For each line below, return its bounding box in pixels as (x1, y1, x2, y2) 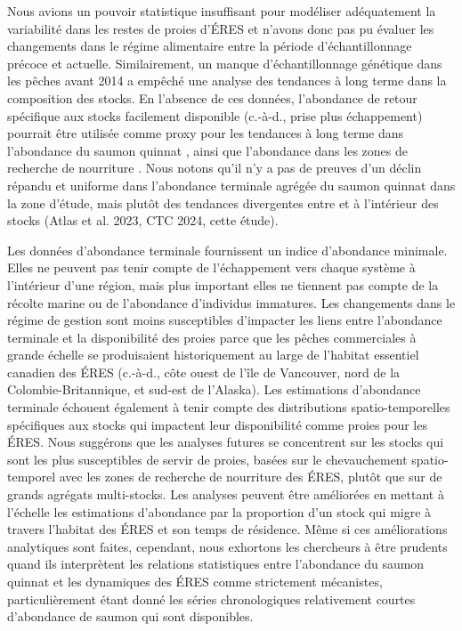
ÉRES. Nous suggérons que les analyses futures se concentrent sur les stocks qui (7, 433, 444, 451)
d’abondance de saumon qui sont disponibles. (7, 607, 254, 626)
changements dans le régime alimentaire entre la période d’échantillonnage (7, 36, 412, 55)
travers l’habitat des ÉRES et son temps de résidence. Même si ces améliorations (7, 520, 448, 538)
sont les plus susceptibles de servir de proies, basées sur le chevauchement (7, 449, 408, 468)
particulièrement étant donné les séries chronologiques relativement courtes (7, 589, 416, 608)
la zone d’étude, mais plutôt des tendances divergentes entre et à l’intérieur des (7, 193, 439, 212)
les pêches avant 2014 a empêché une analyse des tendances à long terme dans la (7, 71, 447, 90)
